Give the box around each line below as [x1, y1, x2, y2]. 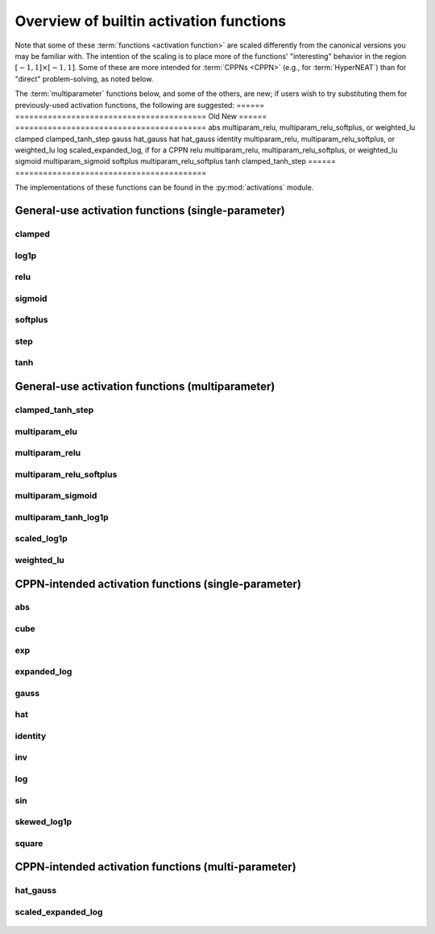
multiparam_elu [14, 426, 78, 437]
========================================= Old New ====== [14, 111, 267, 121]
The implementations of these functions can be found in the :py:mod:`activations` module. [14, 182, 314, 193]
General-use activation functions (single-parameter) [14, 204, 285, 218]
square [14, 837, 43, 849]
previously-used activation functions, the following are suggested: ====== [14, 100, 265, 110]
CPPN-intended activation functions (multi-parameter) [14, 860, 297, 874]
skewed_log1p [14, 816, 72, 828]
